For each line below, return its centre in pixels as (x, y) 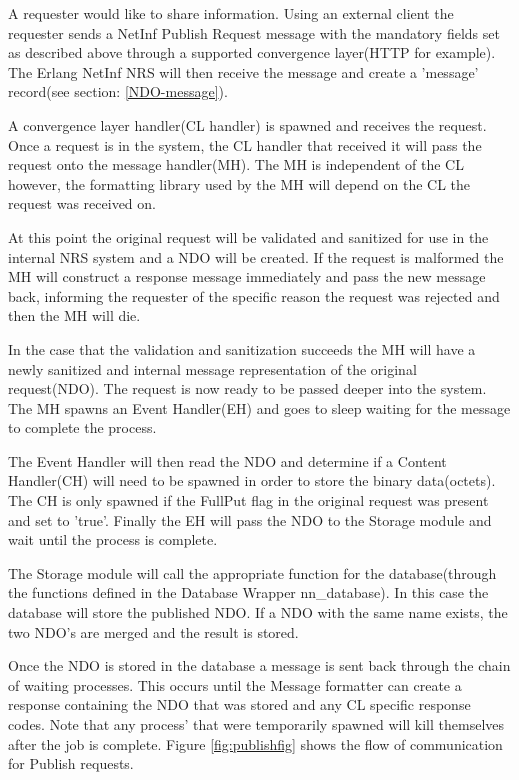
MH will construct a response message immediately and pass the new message (247, 276)
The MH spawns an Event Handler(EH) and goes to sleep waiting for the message (259, 407)
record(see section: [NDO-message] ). (118, 91)
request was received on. (82, 203)
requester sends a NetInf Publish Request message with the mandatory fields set (254, 32)
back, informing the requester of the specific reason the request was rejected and (254, 295)
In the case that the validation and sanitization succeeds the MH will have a (242, 348)
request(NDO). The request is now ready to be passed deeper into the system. (247, 388)
